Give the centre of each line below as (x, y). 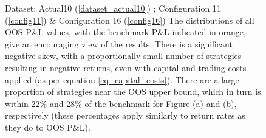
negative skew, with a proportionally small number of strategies (123, 56)
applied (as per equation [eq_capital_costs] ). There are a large (122, 79)
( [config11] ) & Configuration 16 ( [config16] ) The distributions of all (130, 20)
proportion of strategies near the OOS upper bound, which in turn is (133, 91)
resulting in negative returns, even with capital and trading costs (126, 67)
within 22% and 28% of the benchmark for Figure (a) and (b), (121, 103)
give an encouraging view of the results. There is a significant (119, 43)
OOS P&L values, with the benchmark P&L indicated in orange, (125, 32)
